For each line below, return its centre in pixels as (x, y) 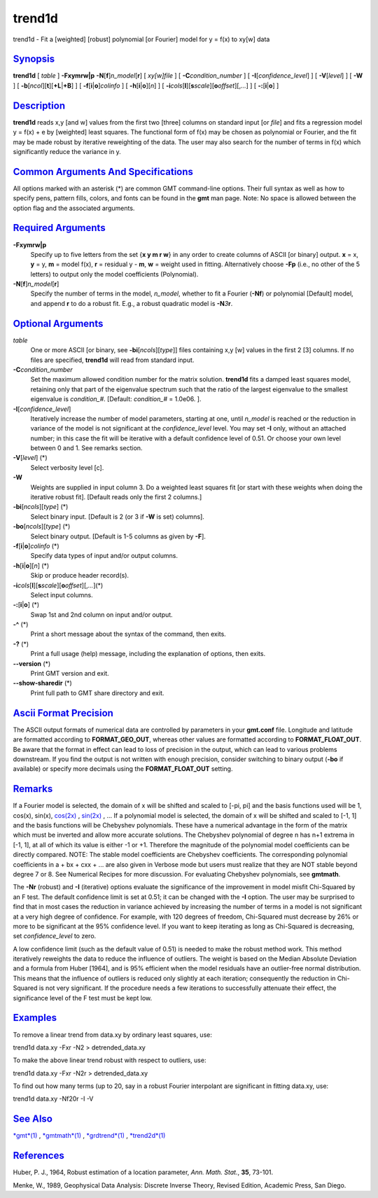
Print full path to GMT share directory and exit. (97, 692)
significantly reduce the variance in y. (67, 151)
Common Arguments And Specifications (103, 172)
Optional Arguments (58, 323)
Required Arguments (59, 228)
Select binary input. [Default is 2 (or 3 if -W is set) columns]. (117, 516)
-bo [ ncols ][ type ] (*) (42, 527)
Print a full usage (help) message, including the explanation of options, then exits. (148, 654)
